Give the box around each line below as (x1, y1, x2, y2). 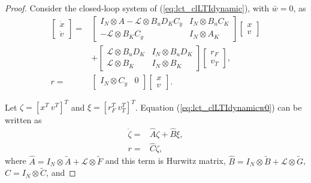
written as (5, 114, 42, 126)
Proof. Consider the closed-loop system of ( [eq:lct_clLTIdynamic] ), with (5, 2, 270, 14)
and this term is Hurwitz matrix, (105, 154, 226, 167)
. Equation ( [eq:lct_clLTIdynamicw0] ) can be (135, 100, 302, 113)
